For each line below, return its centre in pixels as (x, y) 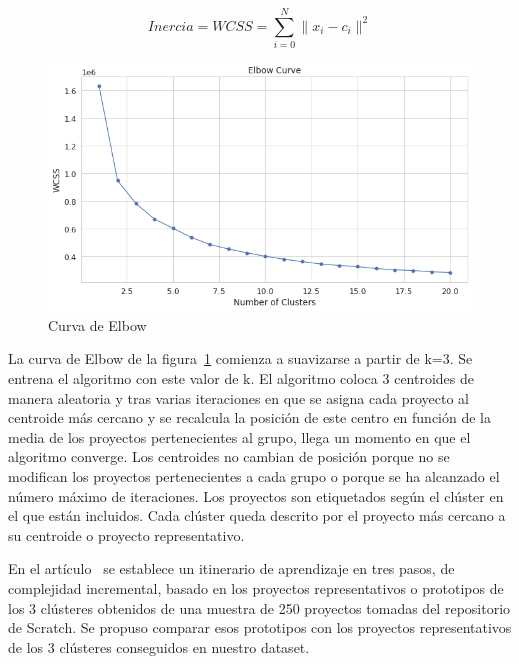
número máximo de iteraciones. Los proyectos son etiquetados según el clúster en (256, 495)
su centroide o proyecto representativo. (126, 534)
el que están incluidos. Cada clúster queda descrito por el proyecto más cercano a (257, 515)
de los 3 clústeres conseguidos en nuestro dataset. (159, 646)
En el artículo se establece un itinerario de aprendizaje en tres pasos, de (231, 568)
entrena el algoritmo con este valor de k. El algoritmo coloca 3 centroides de (241, 378)
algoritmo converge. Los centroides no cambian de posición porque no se (229, 456)
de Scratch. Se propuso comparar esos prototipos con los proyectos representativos (260, 627)
